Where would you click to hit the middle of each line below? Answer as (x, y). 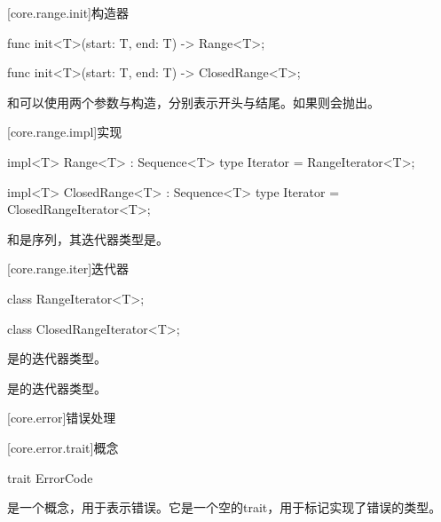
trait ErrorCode (50, 477)
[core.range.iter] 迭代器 (68, 269)
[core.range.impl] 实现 (65, 132)
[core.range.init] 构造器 (68, 12)
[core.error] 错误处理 (62, 418)
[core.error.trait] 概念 (63, 447)
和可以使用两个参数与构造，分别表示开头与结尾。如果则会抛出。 (193, 102)
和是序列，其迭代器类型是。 (88, 238)
